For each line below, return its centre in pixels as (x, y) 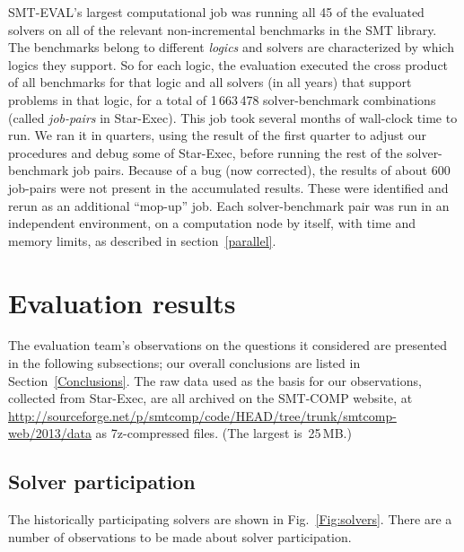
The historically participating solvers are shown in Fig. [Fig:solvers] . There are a (230, 519)
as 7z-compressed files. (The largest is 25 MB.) (223, 433)
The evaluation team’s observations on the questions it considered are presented (228, 345)
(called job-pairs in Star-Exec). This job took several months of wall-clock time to (233, 117)
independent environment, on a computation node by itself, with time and (212, 223)
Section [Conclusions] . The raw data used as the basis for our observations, (215, 380)
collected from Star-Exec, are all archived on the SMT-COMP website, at (210, 398)
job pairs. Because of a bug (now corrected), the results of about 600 (261, 170)
